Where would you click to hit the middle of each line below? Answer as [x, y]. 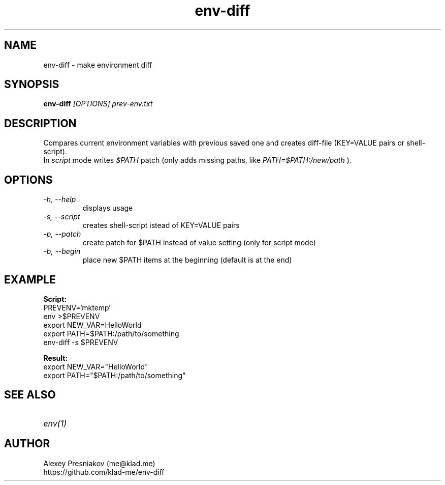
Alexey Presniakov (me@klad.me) [99, 463]
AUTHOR [27, 444]
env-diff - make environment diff [98, 65]
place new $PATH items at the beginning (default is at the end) [187, 260]
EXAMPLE [30, 279]
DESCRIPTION [40, 123]
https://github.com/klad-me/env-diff [104, 472]
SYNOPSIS [32, 84]
